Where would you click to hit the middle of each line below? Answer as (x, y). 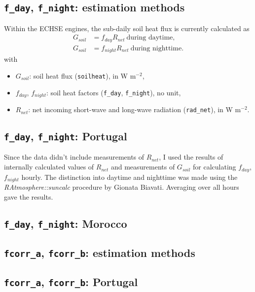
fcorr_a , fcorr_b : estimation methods (100, 252)
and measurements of (143, 167)
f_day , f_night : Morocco (66, 223)
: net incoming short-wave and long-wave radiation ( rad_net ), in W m (135, 109)
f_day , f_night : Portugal (66, 136)
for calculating (215, 167)
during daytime (150, 38)
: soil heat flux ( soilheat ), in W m (83, 75)
